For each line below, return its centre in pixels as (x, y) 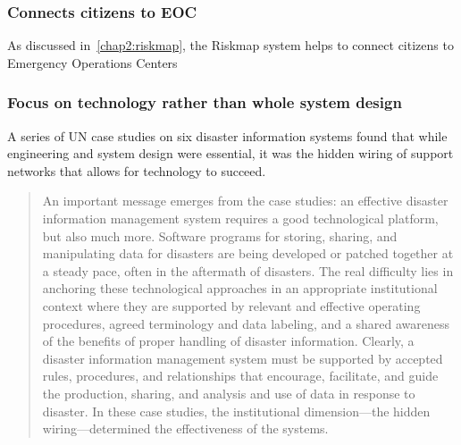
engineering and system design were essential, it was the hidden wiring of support (230, 153)
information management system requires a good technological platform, (240, 218)
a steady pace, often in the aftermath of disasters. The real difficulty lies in (248, 270)
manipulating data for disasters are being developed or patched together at (248, 253)
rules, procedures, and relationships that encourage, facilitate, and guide (240, 376)
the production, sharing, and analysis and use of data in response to (229, 393)
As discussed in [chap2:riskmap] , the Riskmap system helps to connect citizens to (230, 45)
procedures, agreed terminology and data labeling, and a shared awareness (246, 323)
